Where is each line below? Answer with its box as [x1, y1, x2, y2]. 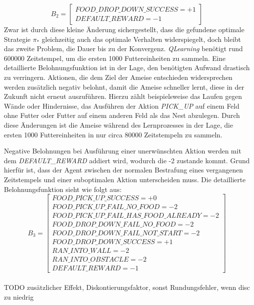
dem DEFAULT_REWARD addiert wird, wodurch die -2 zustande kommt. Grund [4, 155, 250, 165]
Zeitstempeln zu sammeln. [144, 129, 223, 139]
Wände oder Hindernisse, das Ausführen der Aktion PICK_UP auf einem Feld [4, 100, 240, 111]
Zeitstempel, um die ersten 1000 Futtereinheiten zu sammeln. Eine [26, 53, 226, 63]
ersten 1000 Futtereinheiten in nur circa [4, 129, 123, 139]
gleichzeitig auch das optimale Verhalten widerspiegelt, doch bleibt [42, 34, 241, 44]
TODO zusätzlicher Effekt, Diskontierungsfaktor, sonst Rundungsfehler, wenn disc [4, 282, 250, 292]
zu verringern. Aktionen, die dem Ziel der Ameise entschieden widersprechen [4, 72, 233, 82]
